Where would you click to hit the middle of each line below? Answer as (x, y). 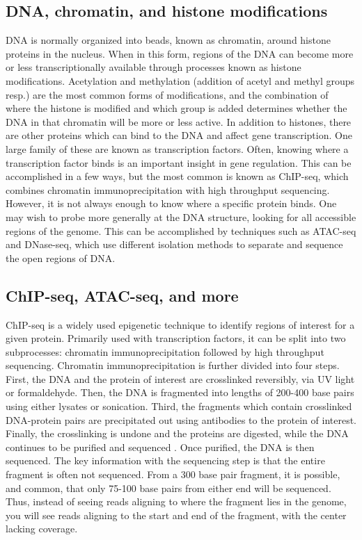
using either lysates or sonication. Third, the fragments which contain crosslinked (179, 406)
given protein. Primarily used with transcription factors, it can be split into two (176, 338)
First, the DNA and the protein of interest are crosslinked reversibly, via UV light (180, 378)
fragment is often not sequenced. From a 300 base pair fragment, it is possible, (173, 474)
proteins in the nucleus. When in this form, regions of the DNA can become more (180, 53)
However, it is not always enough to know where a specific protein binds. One (171, 203)
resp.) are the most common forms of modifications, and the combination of (167, 94)
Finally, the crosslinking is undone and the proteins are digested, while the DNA (177, 433)
